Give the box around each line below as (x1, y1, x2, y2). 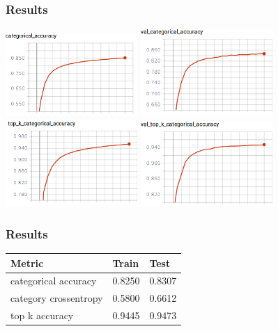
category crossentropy (10, 291, 103, 305)
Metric (10, 255, 44, 270)
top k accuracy (10, 308, 74, 323)
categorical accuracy (10, 273, 97, 288)
